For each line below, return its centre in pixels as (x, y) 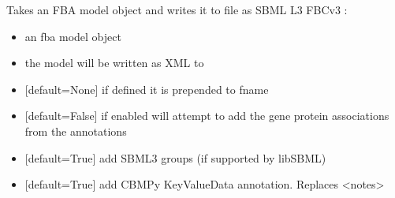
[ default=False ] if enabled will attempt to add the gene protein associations (207, 116)
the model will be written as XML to (114, 63)
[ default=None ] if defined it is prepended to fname (147, 89)
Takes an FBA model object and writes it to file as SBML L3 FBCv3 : (177, 9)
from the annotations (76, 131)
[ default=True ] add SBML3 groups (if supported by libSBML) (175, 157)
